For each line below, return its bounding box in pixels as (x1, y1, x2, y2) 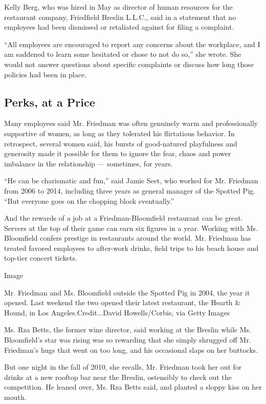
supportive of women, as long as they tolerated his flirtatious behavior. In (4, 127, 235, 138)
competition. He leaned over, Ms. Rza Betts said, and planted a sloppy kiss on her (4, 381, 262, 392)
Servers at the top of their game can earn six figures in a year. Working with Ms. (4, 222, 258, 233)
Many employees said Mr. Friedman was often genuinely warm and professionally (4, 118, 258, 129)
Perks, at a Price (4, 94, 95, 110)
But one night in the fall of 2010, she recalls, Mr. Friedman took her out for (4, 362, 242, 372)
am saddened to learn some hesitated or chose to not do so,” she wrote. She (4, 49, 241, 59)
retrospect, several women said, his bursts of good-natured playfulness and (4, 138, 237, 148)
